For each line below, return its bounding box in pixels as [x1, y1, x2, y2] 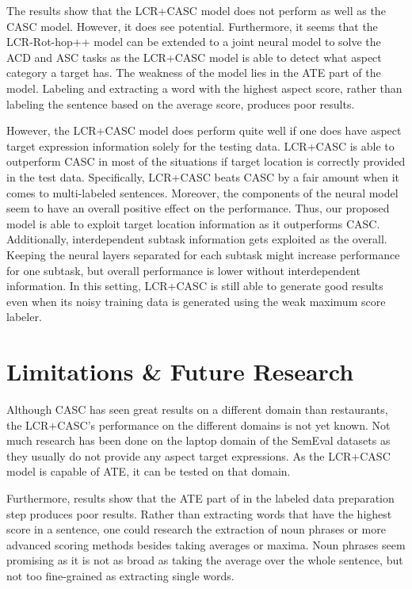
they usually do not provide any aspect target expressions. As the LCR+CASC [6, 447, 391, 464]
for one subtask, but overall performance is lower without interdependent [6, 262, 360, 278]
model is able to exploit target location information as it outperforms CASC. [6, 215, 380, 231]
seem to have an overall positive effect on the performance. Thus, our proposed [6, 200, 390, 216]
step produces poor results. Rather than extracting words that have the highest [6, 505, 392, 522]
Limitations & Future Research [6, 355, 354, 388]
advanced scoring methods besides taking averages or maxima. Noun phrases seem [6, 536, 406, 553]
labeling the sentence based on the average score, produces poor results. [6, 95, 355, 112]
